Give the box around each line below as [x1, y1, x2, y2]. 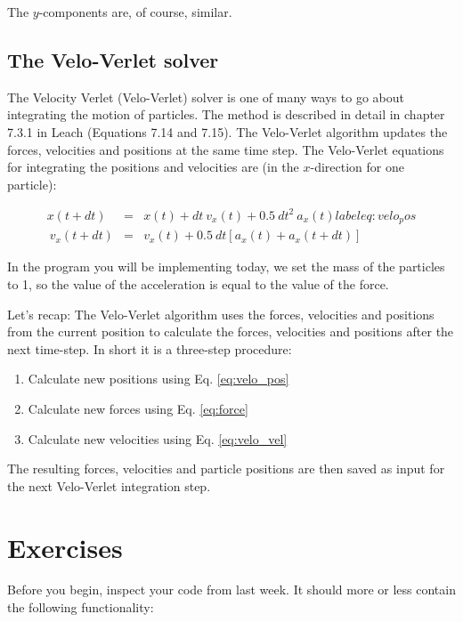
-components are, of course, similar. [38, 3, 232, 20]
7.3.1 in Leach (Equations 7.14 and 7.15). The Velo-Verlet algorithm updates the [7, 122, 448, 141]
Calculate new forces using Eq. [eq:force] [28, 399, 248, 417]
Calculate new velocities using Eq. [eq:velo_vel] [28, 429, 288, 448]
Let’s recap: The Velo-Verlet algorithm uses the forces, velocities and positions [7, 304, 435, 323]
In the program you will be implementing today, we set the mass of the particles [7, 257, 445, 276]
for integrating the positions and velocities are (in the [7, 158, 299, 176]
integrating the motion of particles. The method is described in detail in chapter [7, 105, 445, 124]
